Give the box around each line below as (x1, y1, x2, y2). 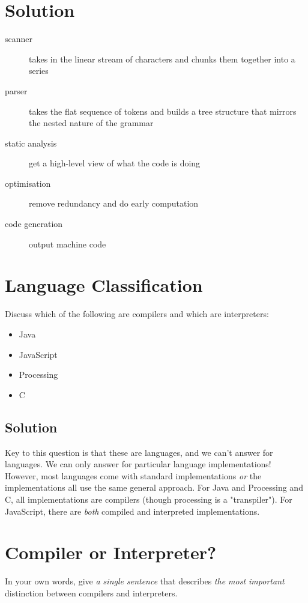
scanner (5, 32, 33, 45)
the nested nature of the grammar (29, 117, 154, 129)
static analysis (5, 136, 57, 149)
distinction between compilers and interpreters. (5, 586, 178, 599)
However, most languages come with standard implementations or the (5, 469, 262, 482)
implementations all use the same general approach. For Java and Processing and (5, 481, 303, 494)
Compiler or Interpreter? (5, 540, 217, 565)
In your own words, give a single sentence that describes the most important (5, 575, 285, 587)
